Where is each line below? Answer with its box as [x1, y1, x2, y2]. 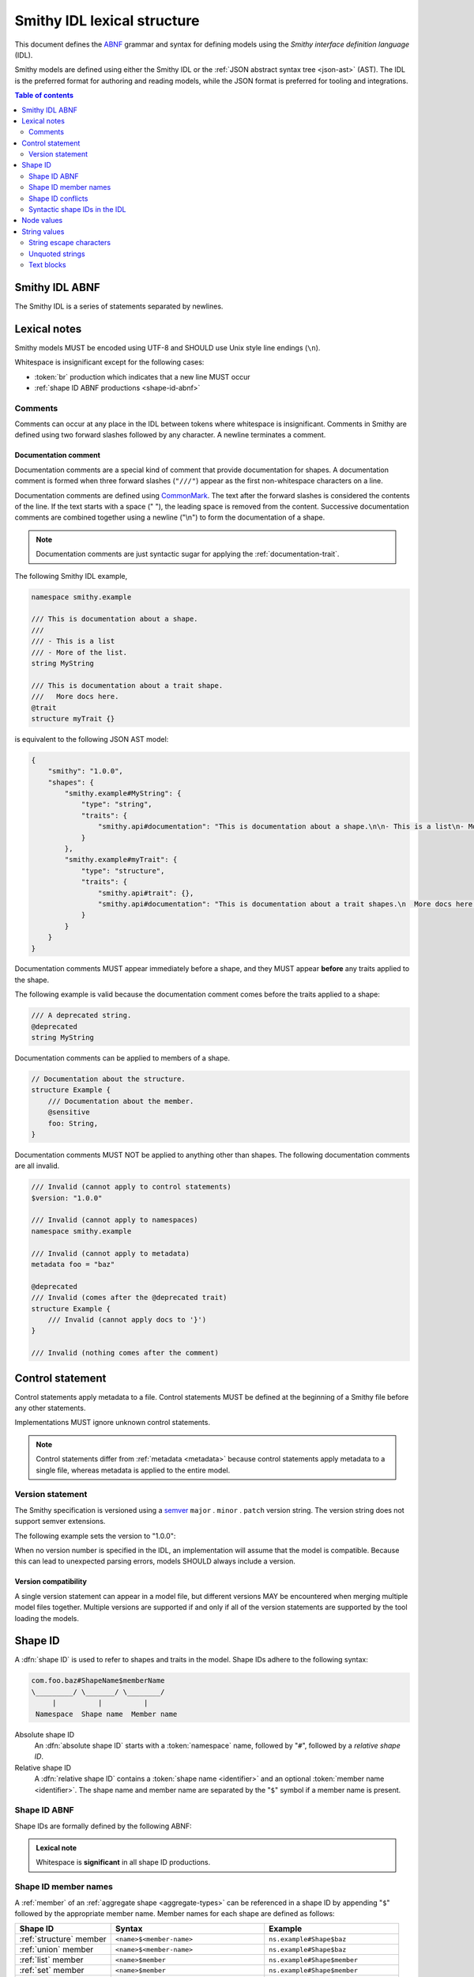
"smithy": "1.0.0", [47, 767, 124, 776]
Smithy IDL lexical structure [14, 12, 200, 29]
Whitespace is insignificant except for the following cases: [14, 357, 205, 367]
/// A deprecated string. [31, 1011, 132, 1020]
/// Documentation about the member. [47, 1096, 194, 1106]
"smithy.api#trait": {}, [97, 888, 194, 898]
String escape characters [28, 238, 111, 248]
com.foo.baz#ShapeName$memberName [31, 1676, 165, 1685]
